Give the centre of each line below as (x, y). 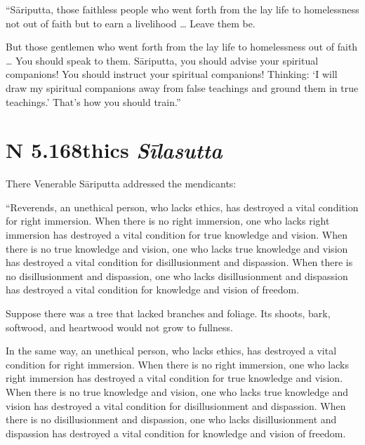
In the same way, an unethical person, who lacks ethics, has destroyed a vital (171, 351)
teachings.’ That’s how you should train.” (93, 101)
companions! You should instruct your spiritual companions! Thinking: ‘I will (172, 74)
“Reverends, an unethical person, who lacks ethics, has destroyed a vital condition (182, 207)
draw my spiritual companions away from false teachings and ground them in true (182, 87)
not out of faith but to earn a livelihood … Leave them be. (131, 23)
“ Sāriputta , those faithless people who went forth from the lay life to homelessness (182, 9)
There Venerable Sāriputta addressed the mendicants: (121, 184)
